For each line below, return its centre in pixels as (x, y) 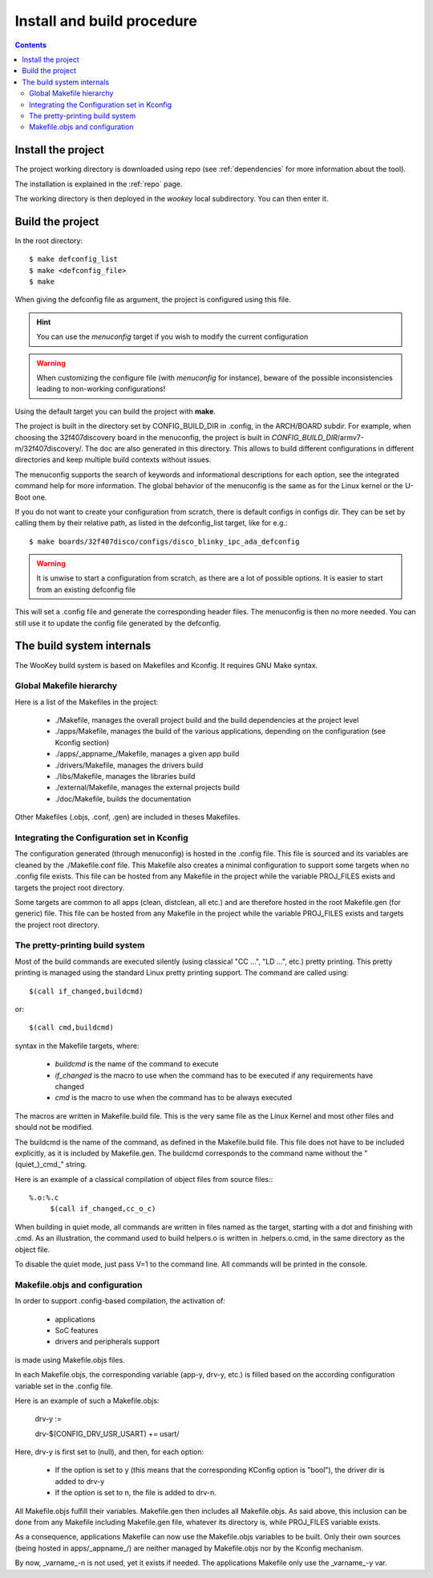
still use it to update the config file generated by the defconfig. (118, 623)
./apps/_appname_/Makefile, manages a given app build (147, 754)
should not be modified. (54, 1127)
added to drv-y (80, 1481)
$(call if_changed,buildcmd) (86, 991)
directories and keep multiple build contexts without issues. (113, 460)
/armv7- (350, 437)
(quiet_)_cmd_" (39, 1164)
